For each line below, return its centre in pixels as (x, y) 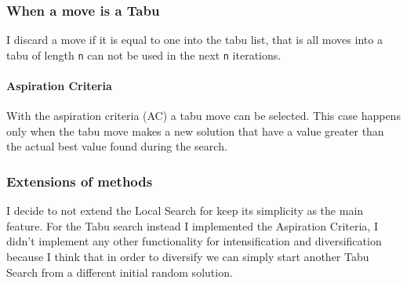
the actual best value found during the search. (117, 146)
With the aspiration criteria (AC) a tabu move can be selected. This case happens (203, 116)
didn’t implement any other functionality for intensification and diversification (194, 241)
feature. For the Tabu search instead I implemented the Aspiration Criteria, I (192, 225)
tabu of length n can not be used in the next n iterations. (144, 54)
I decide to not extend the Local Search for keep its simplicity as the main (185, 210)
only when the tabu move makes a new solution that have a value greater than (195, 131)
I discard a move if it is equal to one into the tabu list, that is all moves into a (194, 40)
